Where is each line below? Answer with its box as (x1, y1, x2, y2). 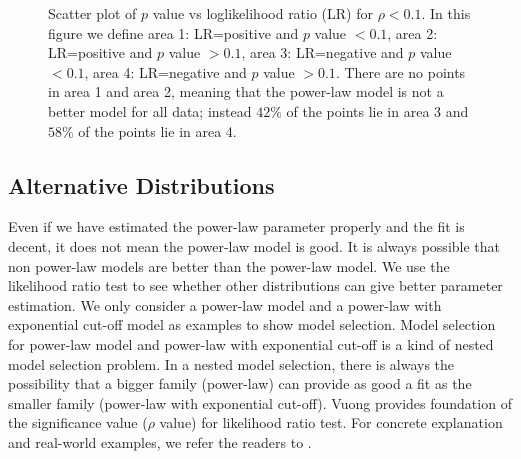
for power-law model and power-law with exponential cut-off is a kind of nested (8, 333, 494, 354)
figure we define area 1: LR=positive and (48, 22, 299, 43)
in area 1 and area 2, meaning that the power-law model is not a (48, 81, 444, 102)
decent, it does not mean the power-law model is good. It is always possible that (8, 235, 501, 256)
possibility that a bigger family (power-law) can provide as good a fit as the (8, 373, 472, 394)
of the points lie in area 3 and (286, 100, 469, 121)
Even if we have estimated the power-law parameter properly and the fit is (8, 216, 465, 237)
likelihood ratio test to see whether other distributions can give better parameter (8, 275, 503, 296)
